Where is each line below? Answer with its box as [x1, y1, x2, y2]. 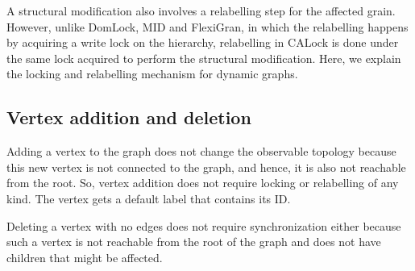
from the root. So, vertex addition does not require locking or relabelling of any [6, 174, 399, 191]
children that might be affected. [6, 248, 163, 265]
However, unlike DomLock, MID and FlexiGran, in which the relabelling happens [6, 18, 409, 35]
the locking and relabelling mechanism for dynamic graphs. [6, 65, 298, 82]
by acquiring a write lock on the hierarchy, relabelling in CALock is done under [6, 34, 399, 51]
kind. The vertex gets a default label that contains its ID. [6, 190, 291, 206]
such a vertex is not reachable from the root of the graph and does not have [6, 233, 381, 250]
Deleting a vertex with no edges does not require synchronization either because [6, 217, 401, 234]
